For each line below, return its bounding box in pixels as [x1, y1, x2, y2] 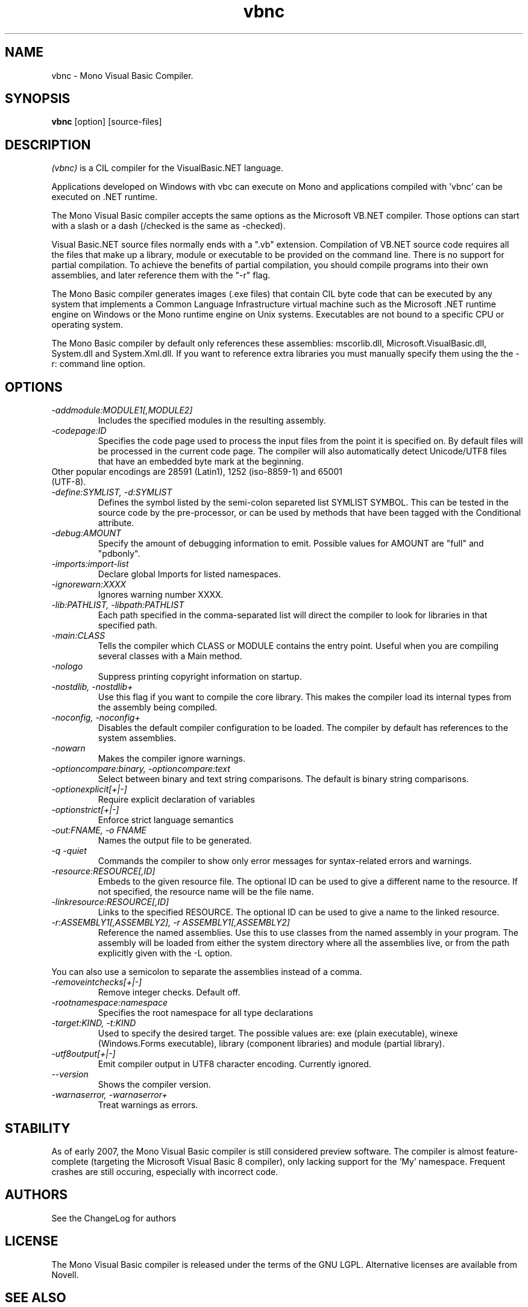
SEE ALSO [5, 1290, 66, 1306]
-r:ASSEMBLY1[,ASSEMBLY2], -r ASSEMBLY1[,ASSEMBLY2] [51, 917, 290, 928]
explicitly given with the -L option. [98, 948, 233, 959]
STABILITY [5, 1120, 71, 1136]
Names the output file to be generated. [98, 835, 252, 846]
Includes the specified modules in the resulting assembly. [98, 415, 326, 426]
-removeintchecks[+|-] [51, 977, 142, 988]
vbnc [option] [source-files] [51, 116, 162, 127]
